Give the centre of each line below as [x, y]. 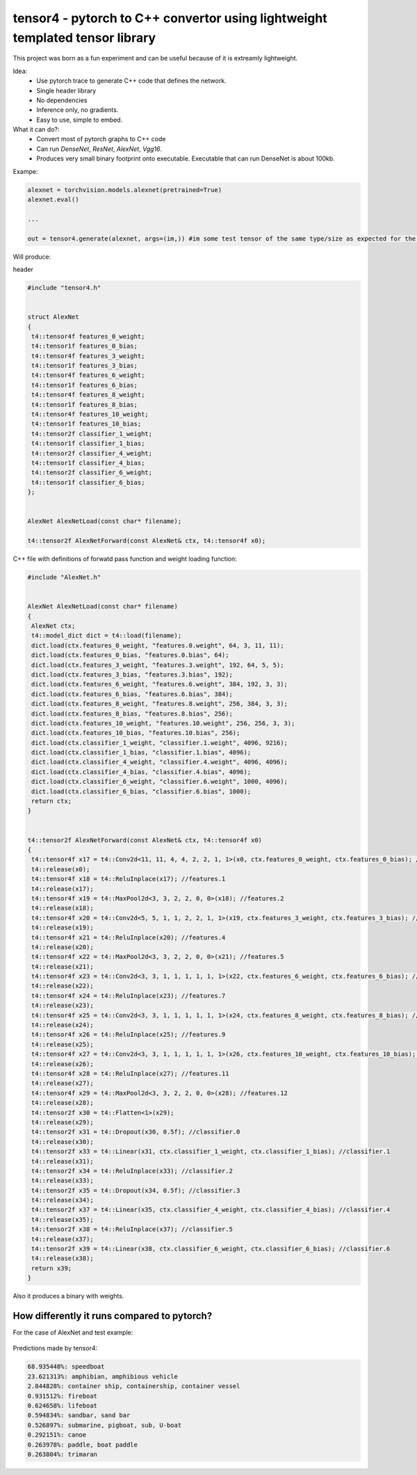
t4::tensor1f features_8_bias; [85, 404]
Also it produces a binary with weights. [68, 1296]
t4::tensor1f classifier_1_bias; [88, 444]
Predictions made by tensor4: [55, 1348]
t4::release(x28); [63, 1103]
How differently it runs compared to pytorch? [113, 1315]
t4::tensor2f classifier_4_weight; [92, 453]
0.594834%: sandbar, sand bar [79, 1416]
